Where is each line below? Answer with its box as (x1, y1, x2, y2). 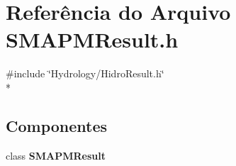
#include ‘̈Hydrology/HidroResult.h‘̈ (6, 66, 164, 81)
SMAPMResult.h (6, 25, 179, 54)
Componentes (6, 114, 108, 136)
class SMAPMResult (6, 148, 106, 162)
